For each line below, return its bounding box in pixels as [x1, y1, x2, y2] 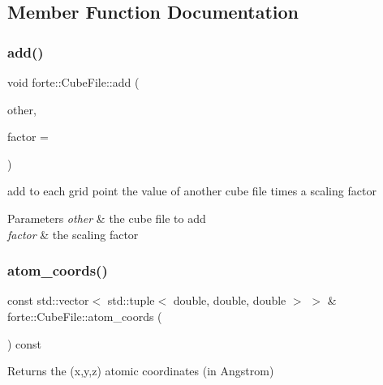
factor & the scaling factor [7, 225, 139, 242]
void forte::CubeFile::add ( [7, 74, 140, 90]
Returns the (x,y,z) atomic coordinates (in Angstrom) [7, 362, 274, 379]
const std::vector [7, 292, 89, 309]
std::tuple [107, 292, 155, 309]
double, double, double [173, 292, 286, 309]
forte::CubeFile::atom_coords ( [7, 307, 162, 324]
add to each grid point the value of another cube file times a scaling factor [7, 182, 377, 199]
